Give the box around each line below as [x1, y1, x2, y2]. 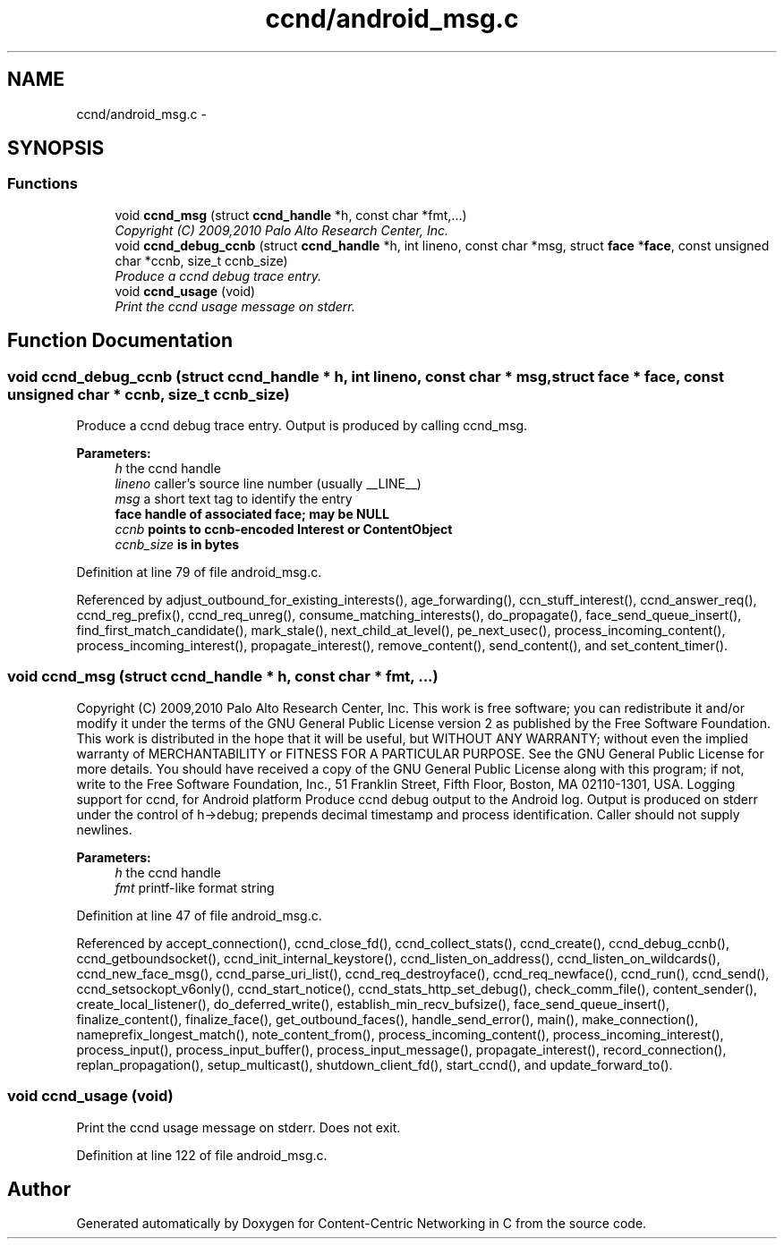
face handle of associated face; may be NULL [115, 506, 389, 522]
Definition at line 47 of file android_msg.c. [76, 907, 322, 923]
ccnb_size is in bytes [115, 537, 240, 553]
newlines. [76, 821, 132, 837]
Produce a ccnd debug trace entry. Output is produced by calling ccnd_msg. [76, 418, 528, 434]
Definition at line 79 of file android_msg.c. [76, 564, 322, 581]
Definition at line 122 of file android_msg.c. [76, 1147, 328, 1163]
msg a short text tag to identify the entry [115, 491, 353, 507]
